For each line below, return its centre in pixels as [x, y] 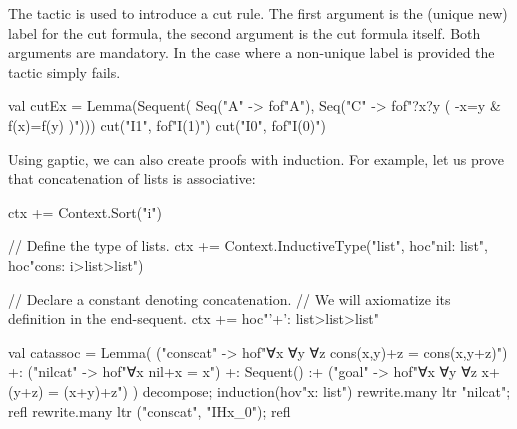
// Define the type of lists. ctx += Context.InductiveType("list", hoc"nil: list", [248, 245]
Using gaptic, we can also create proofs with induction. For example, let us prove [256, 158]
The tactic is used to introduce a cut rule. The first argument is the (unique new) [258, 13]
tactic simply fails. [64, 71]
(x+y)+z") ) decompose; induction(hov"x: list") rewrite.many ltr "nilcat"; [287, 390]
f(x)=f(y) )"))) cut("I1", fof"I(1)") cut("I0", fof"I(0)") [167, 124]
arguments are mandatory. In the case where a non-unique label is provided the [251, 52]
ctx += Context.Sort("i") [85, 211]
